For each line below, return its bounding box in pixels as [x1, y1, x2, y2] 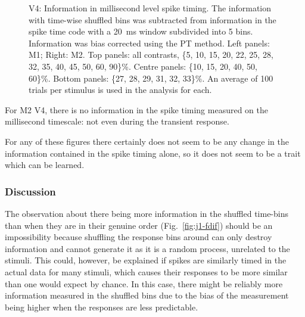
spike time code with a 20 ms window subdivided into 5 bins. [29, 25, 253, 38]
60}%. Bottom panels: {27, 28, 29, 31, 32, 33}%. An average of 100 [29, 72, 273, 84]
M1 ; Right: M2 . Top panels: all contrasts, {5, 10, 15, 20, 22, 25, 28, [29, 48, 273, 61]
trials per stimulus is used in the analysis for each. [29, 83, 212, 96]
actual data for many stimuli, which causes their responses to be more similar [5, 265, 288, 278]
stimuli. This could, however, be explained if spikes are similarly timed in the [5, 254, 287, 266]
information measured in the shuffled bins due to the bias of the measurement [5, 289, 289, 302]
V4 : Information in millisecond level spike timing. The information [29, 2, 272, 14]
